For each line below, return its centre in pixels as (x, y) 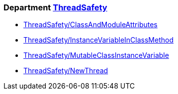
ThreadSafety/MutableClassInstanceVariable (96, 55)
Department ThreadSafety (55, 7)
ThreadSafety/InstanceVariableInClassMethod (99, 40)
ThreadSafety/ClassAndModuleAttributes (90, 25)
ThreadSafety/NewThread (66, 71)
